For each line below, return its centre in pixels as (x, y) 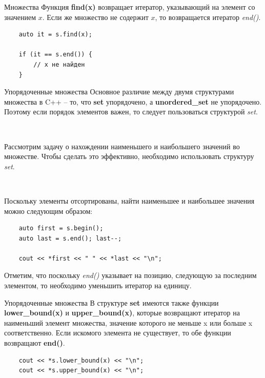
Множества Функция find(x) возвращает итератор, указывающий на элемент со (130, 7)
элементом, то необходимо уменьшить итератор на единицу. (98, 285)
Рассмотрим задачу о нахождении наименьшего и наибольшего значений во (122, 146)
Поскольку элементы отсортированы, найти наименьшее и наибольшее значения (129, 200)
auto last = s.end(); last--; (70, 238)
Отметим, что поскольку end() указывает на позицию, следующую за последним (130, 275)
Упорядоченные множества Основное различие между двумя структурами (119, 92)
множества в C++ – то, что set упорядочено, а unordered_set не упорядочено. (133, 101)
